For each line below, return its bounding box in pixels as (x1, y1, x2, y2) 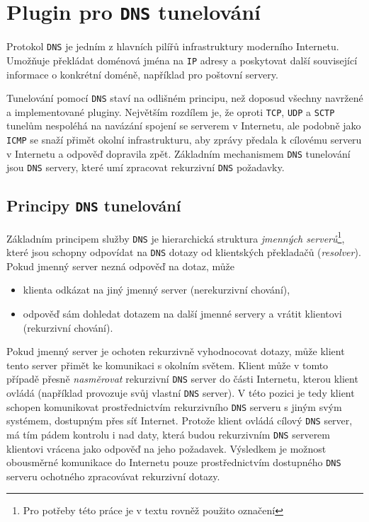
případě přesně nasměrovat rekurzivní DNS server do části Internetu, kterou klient (6, 371, 358, 386)
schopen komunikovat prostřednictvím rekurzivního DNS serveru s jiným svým (6, 399, 342, 414)
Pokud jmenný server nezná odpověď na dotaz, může (6, 258, 234, 273)
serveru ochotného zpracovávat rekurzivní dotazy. (6, 468, 220, 483)
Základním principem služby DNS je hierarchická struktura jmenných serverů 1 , (6, 228, 345, 245)
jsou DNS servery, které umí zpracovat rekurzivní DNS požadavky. (6, 160, 285, 175)
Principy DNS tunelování (6, 195, 181, 216)
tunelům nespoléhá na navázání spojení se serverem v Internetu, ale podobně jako (6, 118, 361, 133)
